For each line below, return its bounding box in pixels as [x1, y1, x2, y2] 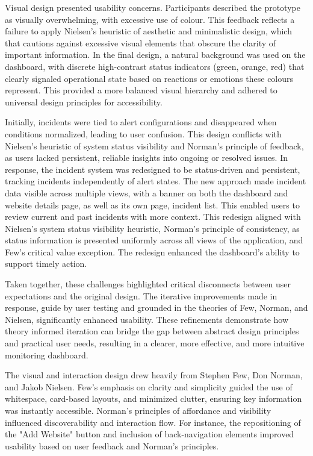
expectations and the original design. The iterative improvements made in [5, 289, 277, 302]
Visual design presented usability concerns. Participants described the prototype [5, 1, 300, 13]
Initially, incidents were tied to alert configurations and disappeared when [5, 116, 277, 128]
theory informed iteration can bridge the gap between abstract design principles [5, 325, 299, 337]
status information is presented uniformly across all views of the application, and [5, 234, 303, 246]
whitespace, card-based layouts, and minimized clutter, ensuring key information [5, 392, 302, 405]
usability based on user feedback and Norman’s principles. [5, 439, 219, 452]
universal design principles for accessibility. [5, 95, 163, 108]
